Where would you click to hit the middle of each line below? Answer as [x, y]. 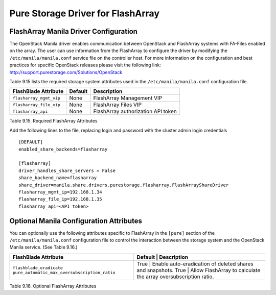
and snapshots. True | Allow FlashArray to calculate [198, 270]
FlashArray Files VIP [118, 105]
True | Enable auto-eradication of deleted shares [195, 264]
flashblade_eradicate [38, 268]
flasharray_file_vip [37, 105]
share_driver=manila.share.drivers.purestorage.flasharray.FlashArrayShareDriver [124, 185]
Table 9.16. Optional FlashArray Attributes [53, 286]
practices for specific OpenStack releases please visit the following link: [85, 65]
